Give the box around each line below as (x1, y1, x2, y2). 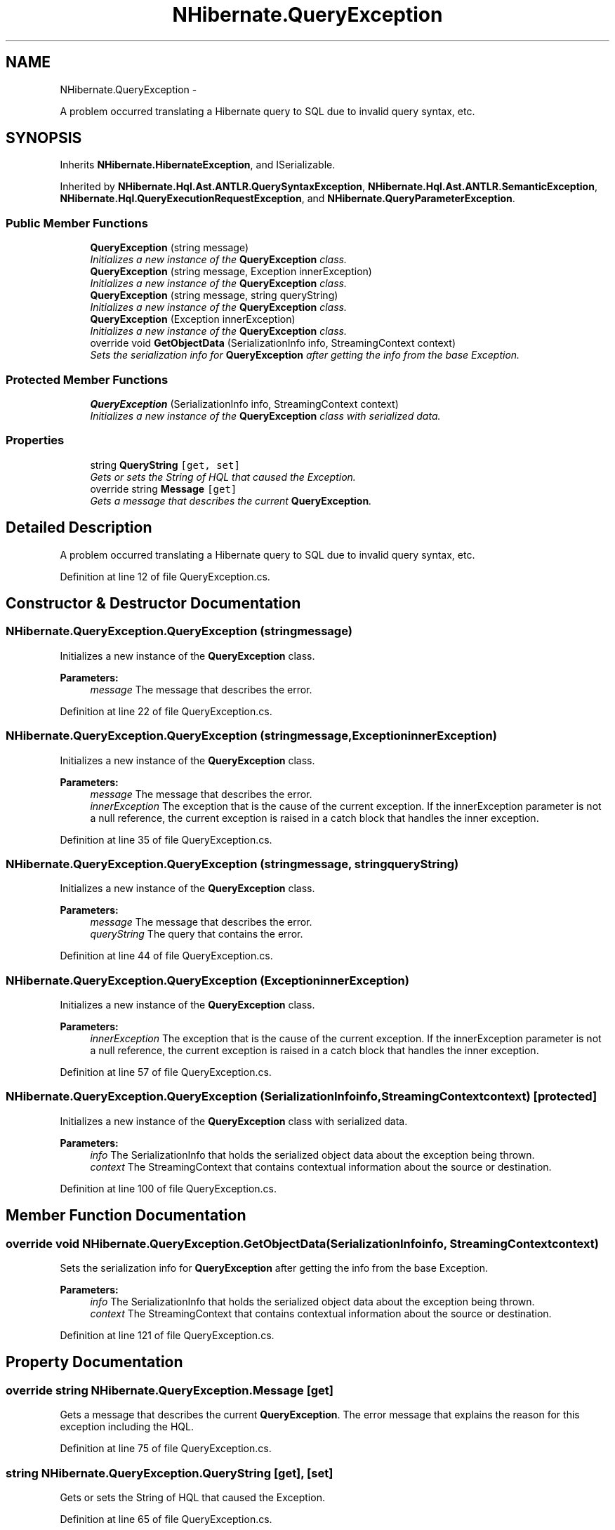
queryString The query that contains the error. (90, 928, 303, 940)
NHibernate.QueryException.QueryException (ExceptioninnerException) (6, 973, 409, 987)
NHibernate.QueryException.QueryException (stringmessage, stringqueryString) (6, 856, 459, 871)
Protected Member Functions (6, 372, 168, 387)
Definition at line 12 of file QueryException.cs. (60, 570, 270, 583)
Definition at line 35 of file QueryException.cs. (60, 833, 272, 846)
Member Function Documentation (6, 1206, 246, 1225)
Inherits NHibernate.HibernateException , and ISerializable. (60, 159, 336, 171)
